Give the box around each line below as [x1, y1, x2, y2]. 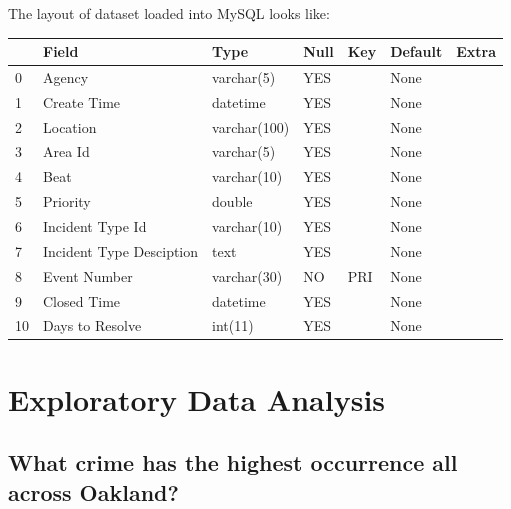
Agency [43, 66, 89, 87]
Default [390, 41, 443, 62]
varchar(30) [212, 265, 283, 286]
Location [43, 116, 97, 137]
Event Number [43, 265, 133, 286]
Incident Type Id [43, 216, 147, 236]
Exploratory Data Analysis [8, 378, 386, 419]
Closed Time [43, 290, 121, 311]
